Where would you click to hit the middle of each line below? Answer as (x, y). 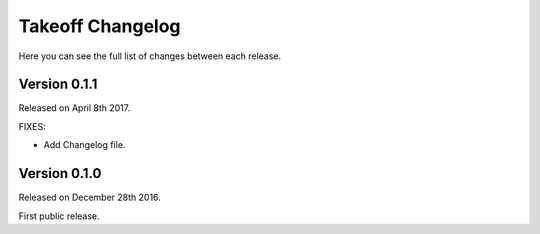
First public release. (59, 216)
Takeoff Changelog (99, 26)
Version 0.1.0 (60, 173)
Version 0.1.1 (58, 84)
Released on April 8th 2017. (74, 108)
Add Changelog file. (84, 145)
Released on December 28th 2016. (90, 197)
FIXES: (32, 126)
